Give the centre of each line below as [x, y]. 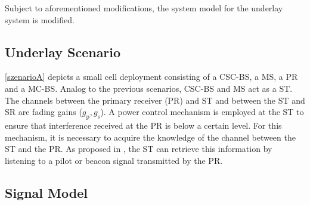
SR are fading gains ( [44, 112]
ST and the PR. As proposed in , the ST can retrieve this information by [139, 149]
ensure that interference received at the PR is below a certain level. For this [143, 125]
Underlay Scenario [63, 52]
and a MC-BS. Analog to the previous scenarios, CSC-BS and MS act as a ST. [149, 88]
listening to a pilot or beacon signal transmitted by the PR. [114, 160]
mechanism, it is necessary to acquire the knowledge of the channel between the [150, 137]
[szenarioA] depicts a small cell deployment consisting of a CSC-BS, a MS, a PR [151, 77]
